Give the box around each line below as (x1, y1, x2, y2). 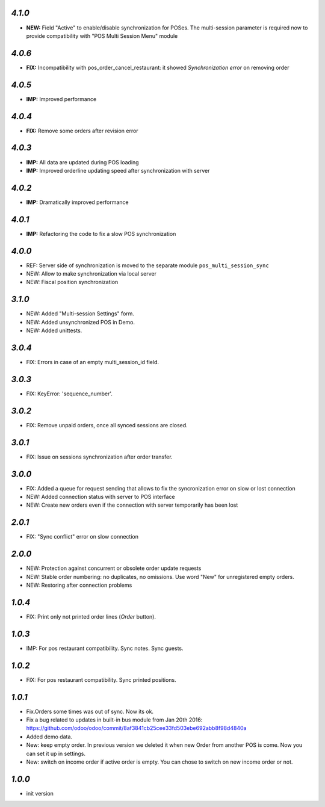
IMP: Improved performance (26, 95, 97, 102)
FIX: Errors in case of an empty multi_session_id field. (26, 359, 159, 366)
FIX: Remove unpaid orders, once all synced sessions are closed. (26, 421, 188, 428)
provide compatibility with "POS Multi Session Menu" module (26, 32, 178, 39)
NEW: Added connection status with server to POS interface (26, 493, 175, 501)
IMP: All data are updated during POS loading (26, 158, 139, 165)
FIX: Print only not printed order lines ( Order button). (26, 613, 156, 620)
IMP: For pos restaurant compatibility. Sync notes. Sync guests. (26, 645, 184, 652)
